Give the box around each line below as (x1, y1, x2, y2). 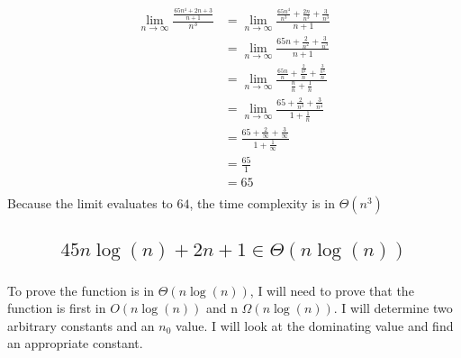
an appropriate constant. (7, 334, 143, 353)
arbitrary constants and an (7, 316, 155, 335)
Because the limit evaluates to (7, 194, 173, 213)
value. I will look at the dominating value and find (176, 316, 454, 335)
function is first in (7, 298, 106, 317)
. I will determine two (333, 298, 453, 317)
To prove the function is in (7, 280, 155, 299)
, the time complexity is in (189, 194, 335, 213)
